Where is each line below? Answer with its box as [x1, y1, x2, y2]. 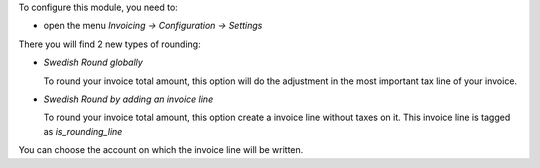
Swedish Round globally [43, 56, 144, 69]
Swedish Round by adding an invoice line [43, 93, 214, 105]
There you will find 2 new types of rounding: [18, 38, 201, 50]
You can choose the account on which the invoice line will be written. [18, 144, 304, 156]
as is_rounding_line [43, 125, 123, 137]
